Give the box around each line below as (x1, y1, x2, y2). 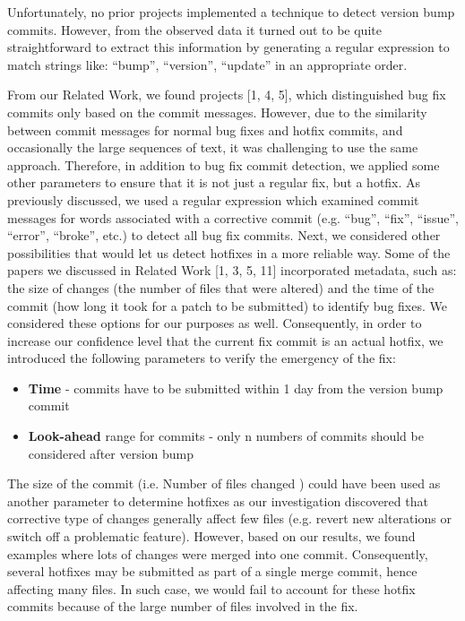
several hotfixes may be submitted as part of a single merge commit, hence (7, 562, 418, 581)
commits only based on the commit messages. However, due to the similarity (7, 102, 427, 121)
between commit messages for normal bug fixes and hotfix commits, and (7, 120, 403, 139)
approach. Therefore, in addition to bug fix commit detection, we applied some (7, 155, 440, 174)
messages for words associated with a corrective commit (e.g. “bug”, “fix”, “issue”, (7, 208, 459, 227)
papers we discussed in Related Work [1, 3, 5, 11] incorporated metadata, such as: (7, 261, 457, 280)
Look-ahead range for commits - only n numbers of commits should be (28, 427, 424, 445)
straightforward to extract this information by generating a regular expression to (7, 38, 450, 56)
